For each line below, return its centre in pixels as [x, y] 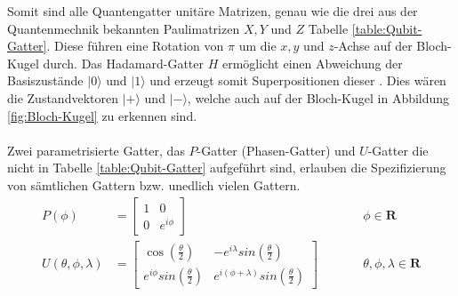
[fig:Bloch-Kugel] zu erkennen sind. [102, 115]
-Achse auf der [373, 46]
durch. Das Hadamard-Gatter [124, 63]
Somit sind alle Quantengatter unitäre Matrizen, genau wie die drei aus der [213, 11]
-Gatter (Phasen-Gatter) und [276, 150]
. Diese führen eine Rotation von [135, 46]
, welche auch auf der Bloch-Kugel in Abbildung [318, 97]
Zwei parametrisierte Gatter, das [96, 150]
